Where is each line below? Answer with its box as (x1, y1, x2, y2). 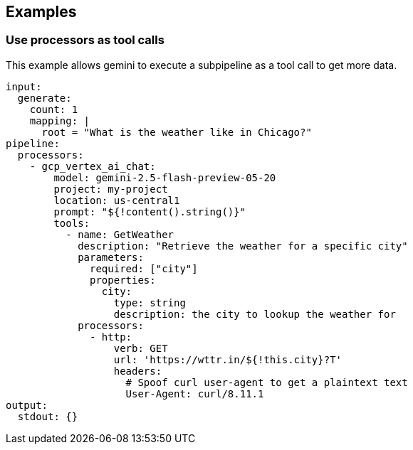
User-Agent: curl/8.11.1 (125, 387, 264, 400)
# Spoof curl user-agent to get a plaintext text (125, 376, 408, 388)
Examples (6, 3, 77, 21)
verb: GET (113, 342, 168, 354)
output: (6, 399, 48, 411)
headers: (113, 365, 162, 377)
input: (6, 80, 42, 92)
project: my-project (53, 183, 168, 195)
